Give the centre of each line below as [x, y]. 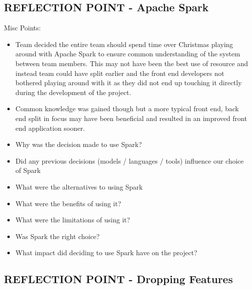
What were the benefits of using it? [68, 203]
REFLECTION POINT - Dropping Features [118, 279]
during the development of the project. [73, 92]
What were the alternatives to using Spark [79, 186]
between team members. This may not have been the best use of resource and [132, 63]
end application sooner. [50, 128]
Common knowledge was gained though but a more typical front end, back [127, 108]
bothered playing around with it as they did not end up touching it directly [128, 83]
